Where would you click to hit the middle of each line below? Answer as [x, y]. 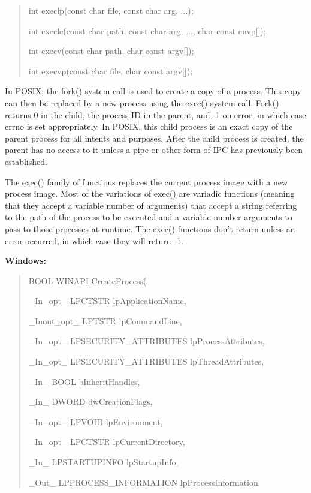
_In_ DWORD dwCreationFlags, [90, 402]
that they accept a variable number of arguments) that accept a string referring [151, 205]
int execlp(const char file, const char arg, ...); [111, 10]
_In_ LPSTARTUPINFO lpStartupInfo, [103, 462]
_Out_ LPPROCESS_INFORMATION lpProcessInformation [143, 482]
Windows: [26, 261]
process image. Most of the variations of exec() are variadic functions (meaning [150, 193]
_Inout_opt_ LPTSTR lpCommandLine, [105, 321]
